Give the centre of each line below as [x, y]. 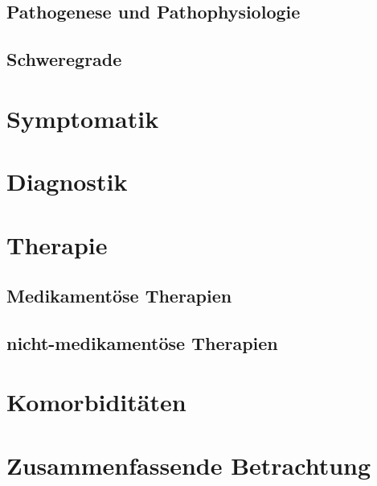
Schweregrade [64, 59]
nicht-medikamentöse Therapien [142, 342]
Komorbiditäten [96, 402]
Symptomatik [83, 118]
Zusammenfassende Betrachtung [189, 465]
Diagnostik [67, 181]
